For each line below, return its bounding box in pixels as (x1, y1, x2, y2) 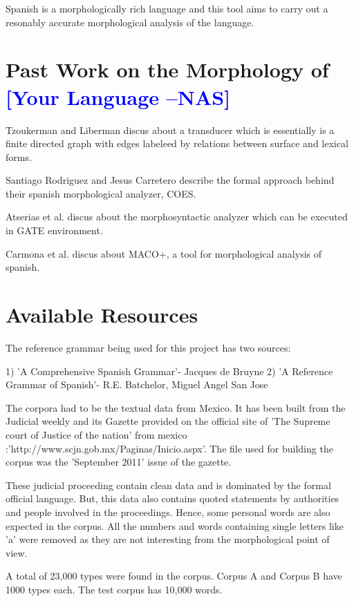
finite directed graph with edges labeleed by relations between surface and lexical (6, 136, 348, 151)
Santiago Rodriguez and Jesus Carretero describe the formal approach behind (6, 173, 335, 187)
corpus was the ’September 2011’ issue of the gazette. (6, 455, 232, 469)
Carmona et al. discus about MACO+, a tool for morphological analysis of (6, 246, 322, 260)
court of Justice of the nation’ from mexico (6, 427, 187, 441)
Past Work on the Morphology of (6, 55, 329, 84)
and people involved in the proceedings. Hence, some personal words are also (6, 504, 330, 519)
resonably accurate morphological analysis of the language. (6, 15, 254, 29)
